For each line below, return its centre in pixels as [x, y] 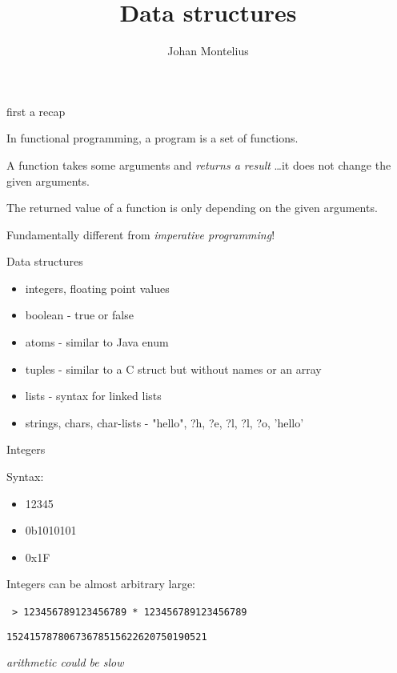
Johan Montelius [208, 51]
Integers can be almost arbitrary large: [101, 584]
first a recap [36, 111]
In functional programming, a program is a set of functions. [152, 138]
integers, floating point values [97, 288]
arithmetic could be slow [65, 662]
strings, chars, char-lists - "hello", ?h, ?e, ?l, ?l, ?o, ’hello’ [164, 422]
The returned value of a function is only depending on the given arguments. [192, 208]
